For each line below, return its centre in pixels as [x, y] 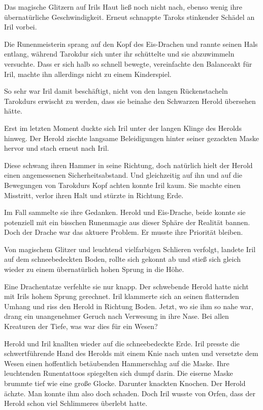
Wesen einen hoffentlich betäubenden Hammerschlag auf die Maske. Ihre [117, 363]
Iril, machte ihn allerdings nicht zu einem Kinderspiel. [88, 74]
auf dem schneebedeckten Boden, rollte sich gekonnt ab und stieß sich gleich [123, 259]
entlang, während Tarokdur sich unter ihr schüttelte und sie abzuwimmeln [119, 54]
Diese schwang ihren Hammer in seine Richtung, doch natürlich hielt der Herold [128, 165]
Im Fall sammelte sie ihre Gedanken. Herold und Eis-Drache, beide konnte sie [125, 212]
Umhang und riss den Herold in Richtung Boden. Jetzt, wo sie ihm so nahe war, [129, 306]
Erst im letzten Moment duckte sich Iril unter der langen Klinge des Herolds [123, 128]
